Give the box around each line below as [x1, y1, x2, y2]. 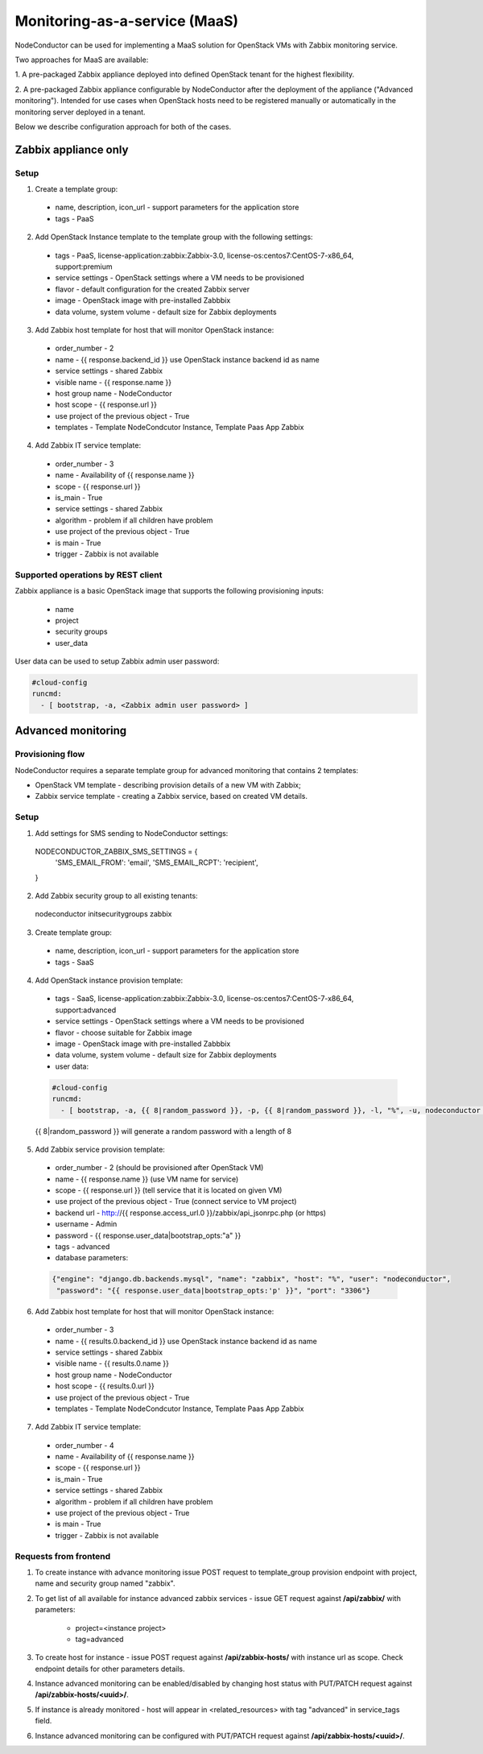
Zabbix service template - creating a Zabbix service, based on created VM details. [35, 792, 308, 801]
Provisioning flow [14, 749, 85, 760]
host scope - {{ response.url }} [55, 399, 157, 410]
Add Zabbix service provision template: [35, 1144, 165, 1154]
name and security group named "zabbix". [35, 1578, 175, 1588]
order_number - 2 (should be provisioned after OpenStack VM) [55, 1163, 264, 1173]
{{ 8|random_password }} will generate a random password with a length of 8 [35, 1126, 292, 1136]
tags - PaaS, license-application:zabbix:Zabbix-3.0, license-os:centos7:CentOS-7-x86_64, [55, 250, 354, 260]
